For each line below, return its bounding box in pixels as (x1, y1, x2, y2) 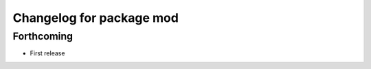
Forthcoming (12, 30, 74, 42)
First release (30, 49, 65, 57)
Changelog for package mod (12, 10, 179, 25)
